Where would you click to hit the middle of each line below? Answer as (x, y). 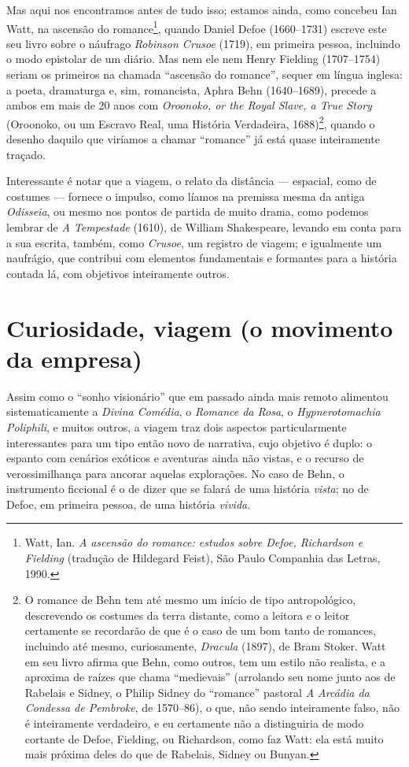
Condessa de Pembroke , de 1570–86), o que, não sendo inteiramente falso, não (212, 708)
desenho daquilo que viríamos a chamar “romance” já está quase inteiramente (193, 139)
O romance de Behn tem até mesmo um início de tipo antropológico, (190, 600)
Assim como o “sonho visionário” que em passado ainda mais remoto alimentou (197, 396)
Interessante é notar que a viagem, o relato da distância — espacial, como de (192, 181)
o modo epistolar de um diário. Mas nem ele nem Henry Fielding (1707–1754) (193, 59)
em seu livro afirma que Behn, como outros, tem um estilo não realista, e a (205, 661)
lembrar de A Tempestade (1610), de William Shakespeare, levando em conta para (204, 227)
